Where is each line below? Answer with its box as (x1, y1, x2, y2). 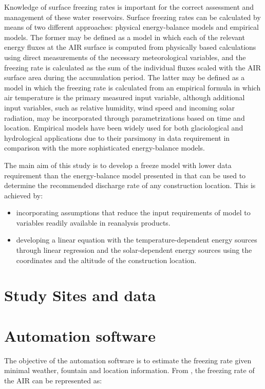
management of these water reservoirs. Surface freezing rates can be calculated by (4, 11, 261, 22)
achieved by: (4, 190, 43, 200)
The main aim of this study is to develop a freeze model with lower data (4, 159, 232, 170)
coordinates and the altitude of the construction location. (16, 254, 197, 265)
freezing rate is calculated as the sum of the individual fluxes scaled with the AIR (4, 62, 261, 72)
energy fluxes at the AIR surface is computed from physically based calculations (4, 42, 256, 52)
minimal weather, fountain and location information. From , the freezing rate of (4, 365, 255, 376)
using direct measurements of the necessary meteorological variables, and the (4, 51, 246, 62)
